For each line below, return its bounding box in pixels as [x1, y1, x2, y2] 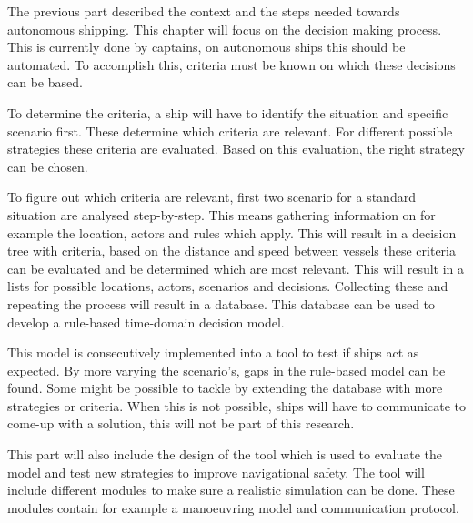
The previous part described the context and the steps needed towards [7, 2, 400, 20]
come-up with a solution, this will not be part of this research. [7, 414, 355, 433]
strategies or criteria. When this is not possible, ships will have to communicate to [7, 396, 466, 415]
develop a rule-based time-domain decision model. [7, 312, 285, 331]
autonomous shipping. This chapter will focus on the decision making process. [7, 19, 442, 38]
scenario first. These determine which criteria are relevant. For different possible [7, 121, 453, 140]
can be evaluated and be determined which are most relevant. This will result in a [7, 258, 465, 277]
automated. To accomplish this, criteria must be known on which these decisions [7, 55, 456, 74]
